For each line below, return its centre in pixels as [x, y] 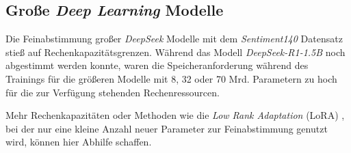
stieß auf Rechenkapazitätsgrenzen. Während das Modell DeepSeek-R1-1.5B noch [175, 52]
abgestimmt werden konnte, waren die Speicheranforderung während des [157, 65]
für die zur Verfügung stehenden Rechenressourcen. [113, 92]
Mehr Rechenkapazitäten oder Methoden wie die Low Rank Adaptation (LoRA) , [175, 115]
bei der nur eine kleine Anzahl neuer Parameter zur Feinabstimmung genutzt [167, 128]
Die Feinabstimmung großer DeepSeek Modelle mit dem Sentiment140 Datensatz [174, 39]
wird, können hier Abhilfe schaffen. [79, 142]
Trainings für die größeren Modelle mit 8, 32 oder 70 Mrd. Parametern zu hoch [171, 78]
